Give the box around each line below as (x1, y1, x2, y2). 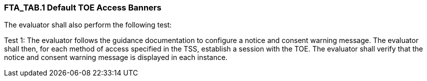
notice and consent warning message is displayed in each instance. (4, 53, 228, 62)
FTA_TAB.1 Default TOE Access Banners (4, 2, 162, 12)
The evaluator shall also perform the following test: (4, 20, 172, 29)
